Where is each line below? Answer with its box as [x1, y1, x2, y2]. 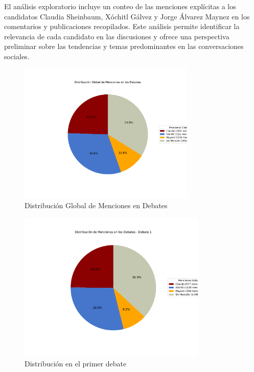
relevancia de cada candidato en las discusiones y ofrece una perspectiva [4, 31, 229, 41]
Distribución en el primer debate [25, 358, 127, 368]
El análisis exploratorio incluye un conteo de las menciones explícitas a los [4, 1, 236, 11]
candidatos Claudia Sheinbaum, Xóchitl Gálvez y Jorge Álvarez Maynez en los [4, 11, 250, 21]
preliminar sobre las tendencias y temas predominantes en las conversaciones [4, 41, 244, 52]
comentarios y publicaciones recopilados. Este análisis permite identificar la [4, 21, 240, 32]
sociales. [4, 51, 30, 61]
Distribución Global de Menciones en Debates [25, 200, 168, 211]
